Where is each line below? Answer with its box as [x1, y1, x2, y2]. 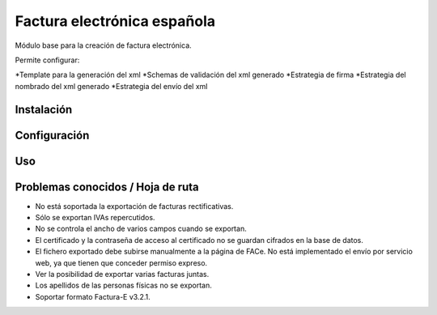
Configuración [15, 128, 90, 142]
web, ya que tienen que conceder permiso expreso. [35, 258, 208, 267]
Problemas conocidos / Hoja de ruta [15, 180, 200, 194]
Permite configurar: [15, 55, 80, 65]
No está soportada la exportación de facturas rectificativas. [35, 201, 234, 211]
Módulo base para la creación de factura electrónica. [15, 40, 192, 50]
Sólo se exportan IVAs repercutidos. [35, 213, 155, 223]
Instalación [15, 102, 73, 117]
